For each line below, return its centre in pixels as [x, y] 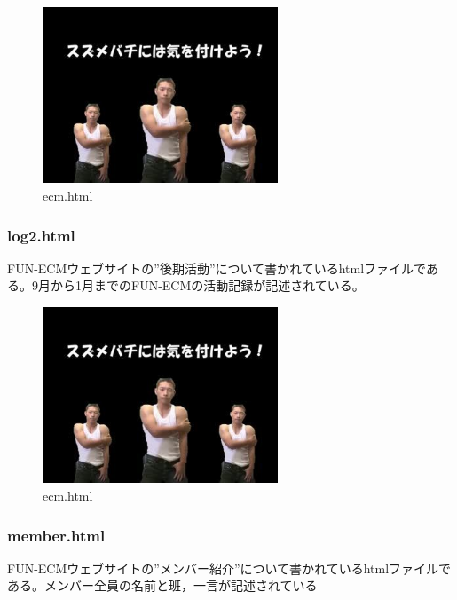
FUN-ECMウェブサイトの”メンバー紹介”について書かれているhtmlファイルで [229, 568]
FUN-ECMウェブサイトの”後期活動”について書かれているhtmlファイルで [217, 268]
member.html [56, 535]
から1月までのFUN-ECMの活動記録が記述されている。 [207, 285]
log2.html [41, 235]
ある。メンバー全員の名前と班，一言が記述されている [162, 585]
